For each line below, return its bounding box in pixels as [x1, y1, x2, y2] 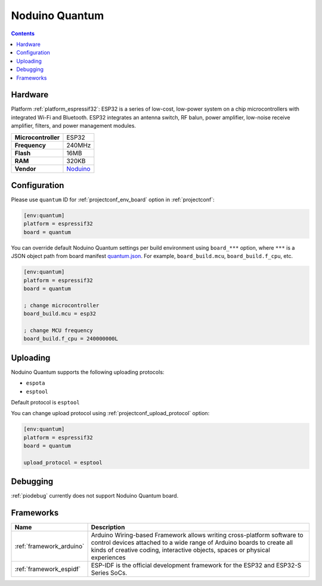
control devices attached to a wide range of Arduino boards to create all [91, 538, 293, 547]
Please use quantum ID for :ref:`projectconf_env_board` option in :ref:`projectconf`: [11, 196, 215, 203]
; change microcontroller [23, 302, 100, 309]
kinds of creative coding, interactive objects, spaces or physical [91, 546, 271, 554]
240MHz [66, 141, 91, 149]
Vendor [14, 164, 36, 173]
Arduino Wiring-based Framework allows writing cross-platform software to [91, 531, 304, 539]
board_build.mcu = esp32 [23, 311, 97, 317]
